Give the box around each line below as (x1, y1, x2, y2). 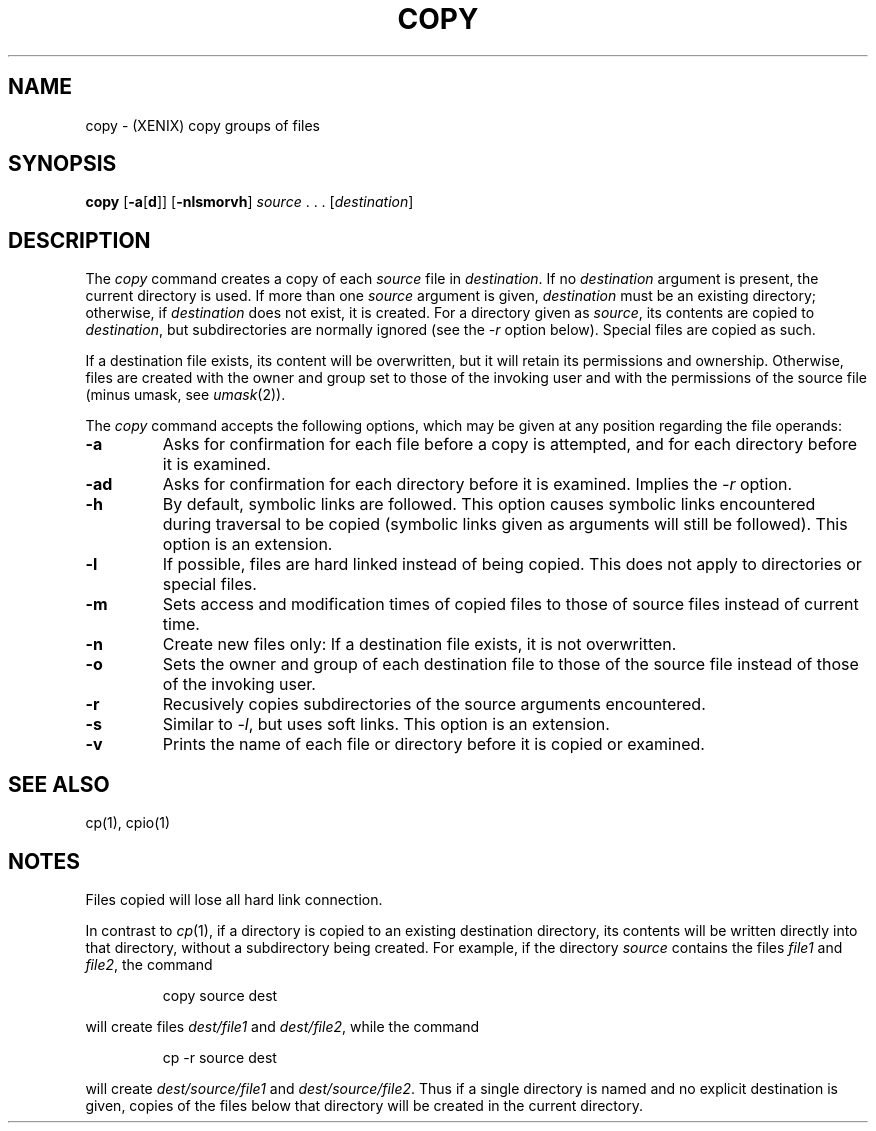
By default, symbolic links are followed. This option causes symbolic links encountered (162, 494, 816, 515)
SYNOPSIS (8, 151, 117, 177)
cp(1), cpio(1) (85, 814, 171, 832)
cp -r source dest (162, 1048, 277, 1066)
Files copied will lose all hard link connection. (85, 890, 383, 908)
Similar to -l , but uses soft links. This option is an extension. (162, 714, 610, 735)
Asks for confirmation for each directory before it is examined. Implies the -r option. (162, 474, 793, 495)
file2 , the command (85, 955, 213, 973)
